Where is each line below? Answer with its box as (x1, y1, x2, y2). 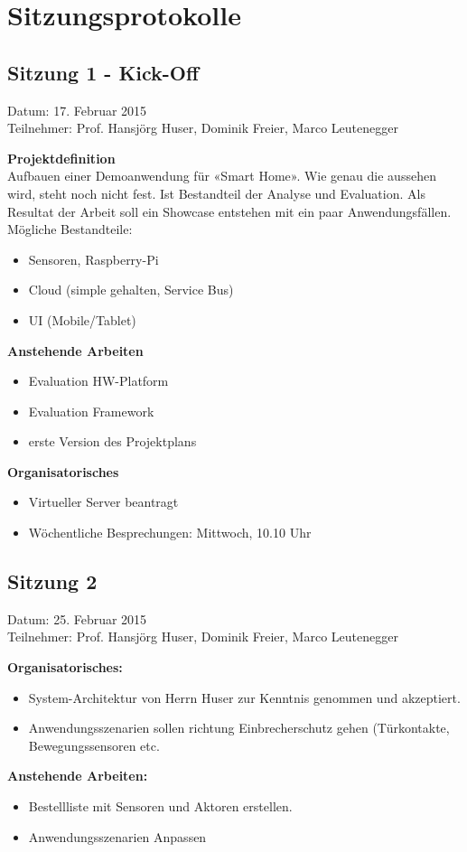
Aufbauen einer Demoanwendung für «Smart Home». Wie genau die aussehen (7, 166, 436, 185)
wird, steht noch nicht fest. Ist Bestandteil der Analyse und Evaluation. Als (7, 183, 425, 202)
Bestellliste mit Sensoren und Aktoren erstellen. (28, 797, 293, 816)
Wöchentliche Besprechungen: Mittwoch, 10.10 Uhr (28, 523, 312, 542)
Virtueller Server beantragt (28, 492, 179, 511)
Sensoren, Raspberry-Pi (28, 249, 159, 268)
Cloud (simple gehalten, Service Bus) (28, 280, 234, 299)
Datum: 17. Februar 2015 (7, 100, 147, 119)
